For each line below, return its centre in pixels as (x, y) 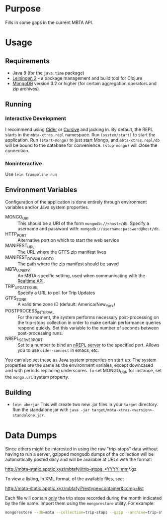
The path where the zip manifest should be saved (68, 264)
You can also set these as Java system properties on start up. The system (81, 360)
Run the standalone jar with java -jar (51, 410)
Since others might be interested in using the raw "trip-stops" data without (82, 449)
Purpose (23, 9)
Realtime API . (31, 281)
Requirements (27, 61)
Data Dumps (31, 435)
